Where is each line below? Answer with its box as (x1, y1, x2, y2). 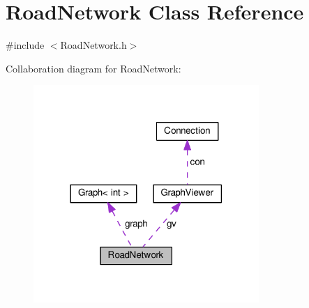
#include (6, 38, 45, 52)
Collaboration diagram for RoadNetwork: (6, 61, 181, 75)
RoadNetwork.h (60, 38, 127, 52)
